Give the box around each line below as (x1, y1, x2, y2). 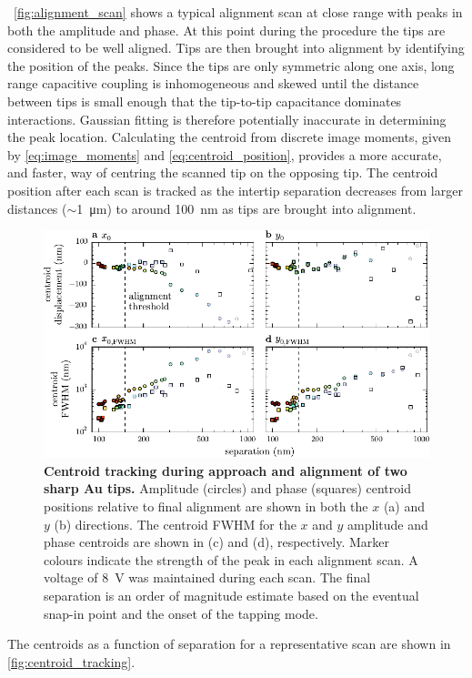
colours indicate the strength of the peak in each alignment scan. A (44, 550, 418, 569)
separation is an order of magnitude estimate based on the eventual (44, 585, 419, 604)
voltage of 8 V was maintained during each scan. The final (44, 568, 371, 587)
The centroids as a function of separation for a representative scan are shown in (7, 634, 451, 653)
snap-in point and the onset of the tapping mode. (44, 603, 318, 622)
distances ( (7, 198, 67, 218)
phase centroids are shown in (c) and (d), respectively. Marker (44, 532, 390, 552)
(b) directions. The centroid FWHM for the (54, 514, 296, 533)
